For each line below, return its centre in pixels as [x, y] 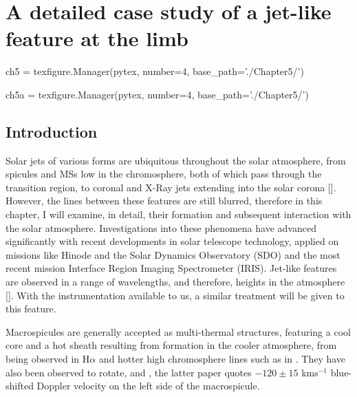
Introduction [52, 131]
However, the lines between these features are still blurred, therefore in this [164, 201]
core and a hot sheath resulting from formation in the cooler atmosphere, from [171, 345]
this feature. [31, 309]
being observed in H [48, 359]
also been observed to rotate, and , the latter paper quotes [129, 372]
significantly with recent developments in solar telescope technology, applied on [172, 241]
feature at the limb [97, 38]
